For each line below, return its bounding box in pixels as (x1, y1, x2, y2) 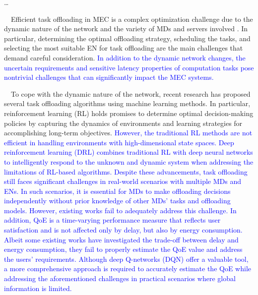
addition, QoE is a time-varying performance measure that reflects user (4, 215, 221, 225)
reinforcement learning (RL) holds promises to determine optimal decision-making (4, 108, 254, 118)
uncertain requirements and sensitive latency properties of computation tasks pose (4, 62, 254, 72)
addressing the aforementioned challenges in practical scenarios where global (4, 273, 236, 284)
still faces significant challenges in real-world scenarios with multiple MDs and (4, 176, 242, 186)
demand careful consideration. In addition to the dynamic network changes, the (4, 52, 246, 62)
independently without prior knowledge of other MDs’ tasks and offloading (4, 195, 231, 206)
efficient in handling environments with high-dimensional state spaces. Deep (4, 137, 234, 147)
